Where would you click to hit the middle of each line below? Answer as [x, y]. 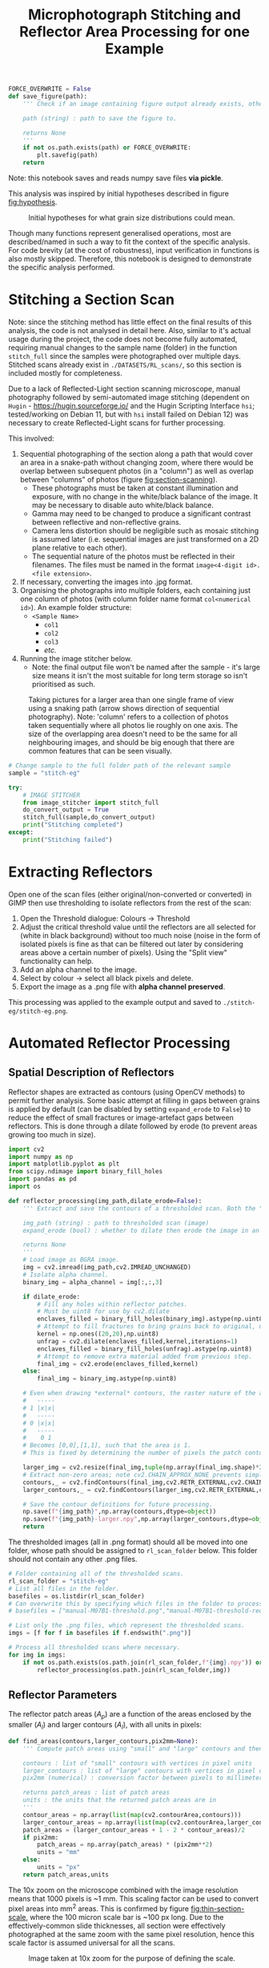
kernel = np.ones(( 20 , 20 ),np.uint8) [98, 1334]
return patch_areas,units [66, 1874]
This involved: [31, 438]
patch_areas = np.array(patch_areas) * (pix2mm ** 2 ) [125, 1845]
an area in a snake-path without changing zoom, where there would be [137, 462]
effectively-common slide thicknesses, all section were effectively [117, 1925]
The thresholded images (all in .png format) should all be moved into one [128, 1542]
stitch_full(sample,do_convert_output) [89, 817]
